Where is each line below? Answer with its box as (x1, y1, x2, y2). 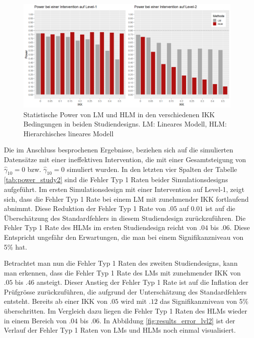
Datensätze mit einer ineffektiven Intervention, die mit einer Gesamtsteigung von (4, 154, 246, 164)
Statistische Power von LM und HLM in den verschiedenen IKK (23, 109, 215, 119)
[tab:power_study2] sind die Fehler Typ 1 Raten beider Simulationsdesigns (4, 174, 228, 185)
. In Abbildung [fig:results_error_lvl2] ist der (99, 315, 235, 325)
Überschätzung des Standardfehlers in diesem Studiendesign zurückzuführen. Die (4, 212, 246, 223)
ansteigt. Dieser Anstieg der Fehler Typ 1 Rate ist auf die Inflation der (37, 277, 249, 287)
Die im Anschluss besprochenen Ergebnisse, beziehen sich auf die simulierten (4, 145, 233, 155)
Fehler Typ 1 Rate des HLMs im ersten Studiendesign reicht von (4, 222, 197, 232)
